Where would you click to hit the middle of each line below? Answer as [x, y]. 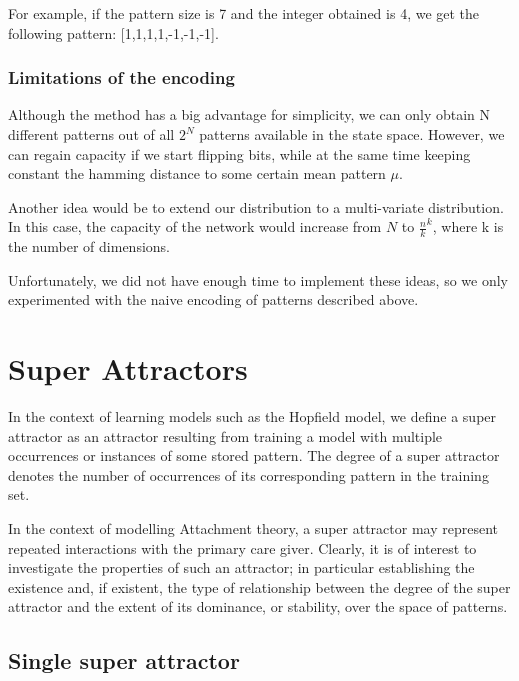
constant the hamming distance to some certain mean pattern [197, 173]
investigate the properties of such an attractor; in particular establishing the [241, 567]
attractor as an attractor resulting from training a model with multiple [225, 435]
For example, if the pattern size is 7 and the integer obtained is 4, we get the [244, 13]
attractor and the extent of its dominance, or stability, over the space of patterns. [258, 606]
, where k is [468, 226]
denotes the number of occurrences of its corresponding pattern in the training [248, 474]
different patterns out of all [91, 134]
